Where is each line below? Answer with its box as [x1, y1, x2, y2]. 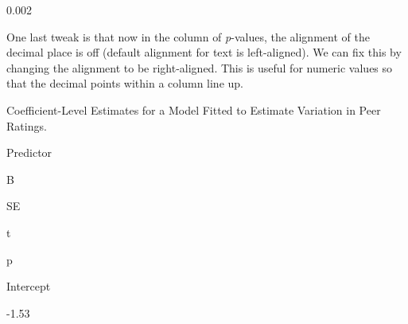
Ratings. [6, 117, 47, 134]
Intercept [6, 278, 51, 295]
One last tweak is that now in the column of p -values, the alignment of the [6, 28, 370, 45]
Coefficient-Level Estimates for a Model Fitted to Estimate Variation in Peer [6, 101, 381, 118]
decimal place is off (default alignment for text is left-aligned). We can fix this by [6, 44, 402, 61]
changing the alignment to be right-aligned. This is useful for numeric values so [6, 59, 393, 76]
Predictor [6, 144, 52, 161]
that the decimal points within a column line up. [6, 75, 243, 92]
